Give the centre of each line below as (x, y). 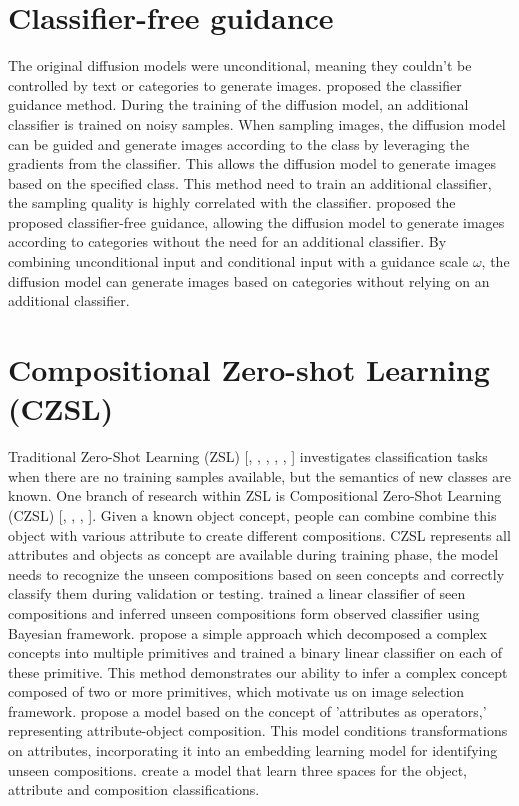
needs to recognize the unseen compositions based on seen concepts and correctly (256, 573)
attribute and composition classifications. (134, 789)
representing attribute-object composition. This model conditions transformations (258, 730)
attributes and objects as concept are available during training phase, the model (253, 554)
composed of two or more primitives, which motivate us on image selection (236, 691)
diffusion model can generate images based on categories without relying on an (249, 280)
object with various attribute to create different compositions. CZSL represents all (259, 534)
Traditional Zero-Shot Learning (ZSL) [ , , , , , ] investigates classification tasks (248, 456)
